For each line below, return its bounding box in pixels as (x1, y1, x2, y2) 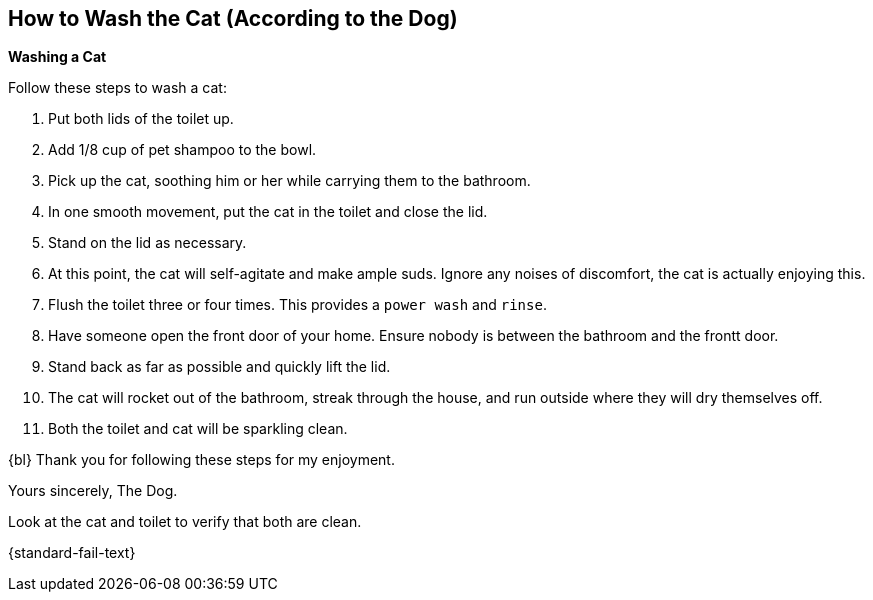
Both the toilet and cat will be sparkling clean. (48, 420, 348, 438)
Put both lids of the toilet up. (48, 110, 234, 128)
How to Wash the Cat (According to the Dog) (8, 6, 458, 31)
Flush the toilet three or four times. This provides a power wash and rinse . (48, 296, 547, 314)
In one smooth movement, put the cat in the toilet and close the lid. (48, 203, 488, 221)
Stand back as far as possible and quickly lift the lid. (48, 358, 391, 376)
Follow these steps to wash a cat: (8, 79, 227, 97)
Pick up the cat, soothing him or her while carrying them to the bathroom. (48, 172, 531, 190)
